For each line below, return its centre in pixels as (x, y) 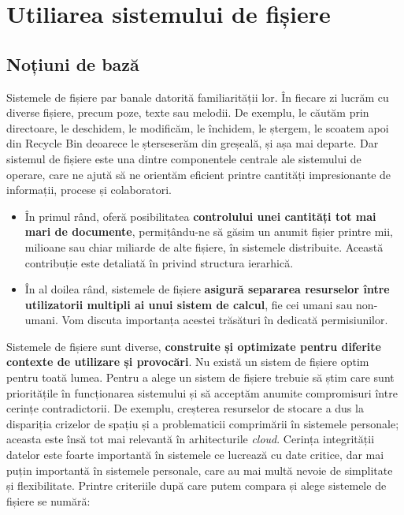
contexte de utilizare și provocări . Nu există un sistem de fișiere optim (188, 362)
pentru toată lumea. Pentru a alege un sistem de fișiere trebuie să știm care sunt (200, 377)
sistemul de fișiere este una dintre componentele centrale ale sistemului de (184, 158)
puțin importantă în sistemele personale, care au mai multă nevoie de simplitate (200, 470)
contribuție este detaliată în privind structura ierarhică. (159, 262)
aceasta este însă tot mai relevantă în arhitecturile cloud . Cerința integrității (191, 439)
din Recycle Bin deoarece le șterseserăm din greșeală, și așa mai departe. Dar (193, 143)
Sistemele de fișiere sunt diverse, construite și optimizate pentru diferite (194, 346)
